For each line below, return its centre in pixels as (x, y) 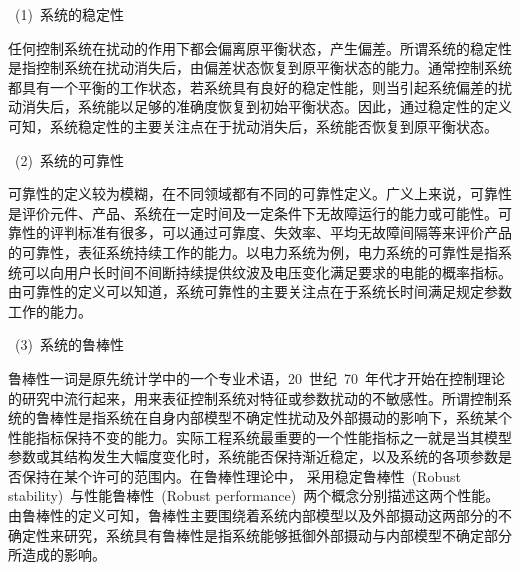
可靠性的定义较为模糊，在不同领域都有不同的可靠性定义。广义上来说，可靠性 (260, 193)
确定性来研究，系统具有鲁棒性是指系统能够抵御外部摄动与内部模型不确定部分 (260, 534)
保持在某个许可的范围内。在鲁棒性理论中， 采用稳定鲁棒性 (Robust (241, 475)
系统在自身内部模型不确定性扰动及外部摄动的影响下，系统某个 (308, 417)
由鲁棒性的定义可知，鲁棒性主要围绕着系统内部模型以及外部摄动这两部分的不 (260, 515)
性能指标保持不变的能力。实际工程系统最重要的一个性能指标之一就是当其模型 (260, 436)
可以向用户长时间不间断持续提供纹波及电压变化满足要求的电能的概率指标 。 (266, 271)
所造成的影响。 (57, 554)
